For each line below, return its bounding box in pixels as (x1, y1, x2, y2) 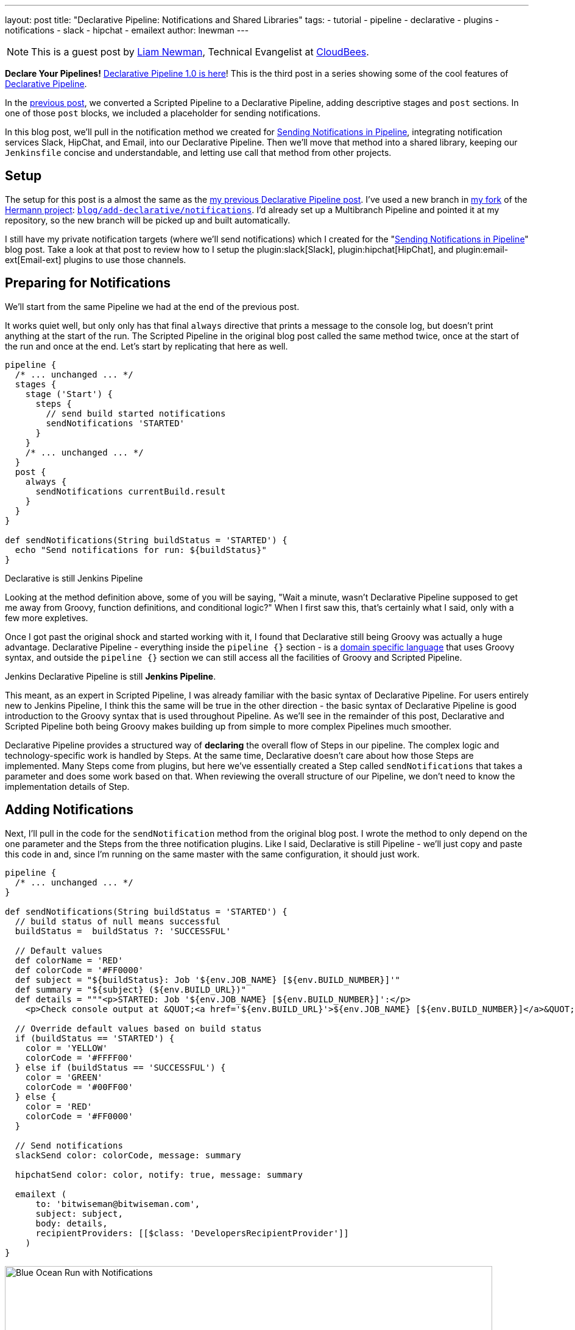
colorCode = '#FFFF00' (25, 1052, 133, 1063)
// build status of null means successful (15, 916, 221, 926)
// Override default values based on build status (15, 1023, 262, 1033)
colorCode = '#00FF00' (25, 1082, 133, 1092)
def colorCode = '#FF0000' (15, 965, 144, 975)
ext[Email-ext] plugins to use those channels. (5, 254, 186, 265)
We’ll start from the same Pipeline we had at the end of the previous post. (5, 301, 300, 312)
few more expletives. (5, 612, 88, 623)
